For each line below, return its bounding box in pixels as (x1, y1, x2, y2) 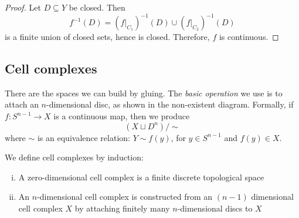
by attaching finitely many (74, 202, 170, 214)
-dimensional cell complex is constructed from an (37, 190, 213, 203)
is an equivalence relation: (37, 131, 130, 143)
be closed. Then (69, 1, 125, 13)
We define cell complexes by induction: (5, 151, 144, 163)
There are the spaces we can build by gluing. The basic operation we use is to (5, 86, 283, 99)
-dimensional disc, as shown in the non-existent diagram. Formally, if (46, 98, 294, 110)
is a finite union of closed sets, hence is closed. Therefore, (5, 31, 210, 43)
